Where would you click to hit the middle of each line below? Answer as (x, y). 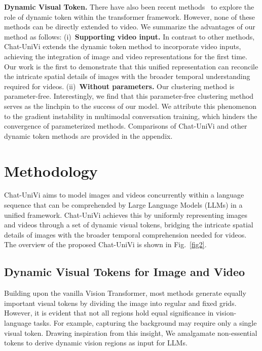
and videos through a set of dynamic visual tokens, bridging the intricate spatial (129, 225)
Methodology (51, 170)
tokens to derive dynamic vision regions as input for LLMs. (96, 343)
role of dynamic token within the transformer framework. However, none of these (130, 16)
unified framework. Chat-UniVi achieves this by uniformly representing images (126, 214)
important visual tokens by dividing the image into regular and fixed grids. (120, 303)
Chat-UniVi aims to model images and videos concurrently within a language (124, 195)
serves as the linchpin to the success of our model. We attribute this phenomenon (130, 106)
